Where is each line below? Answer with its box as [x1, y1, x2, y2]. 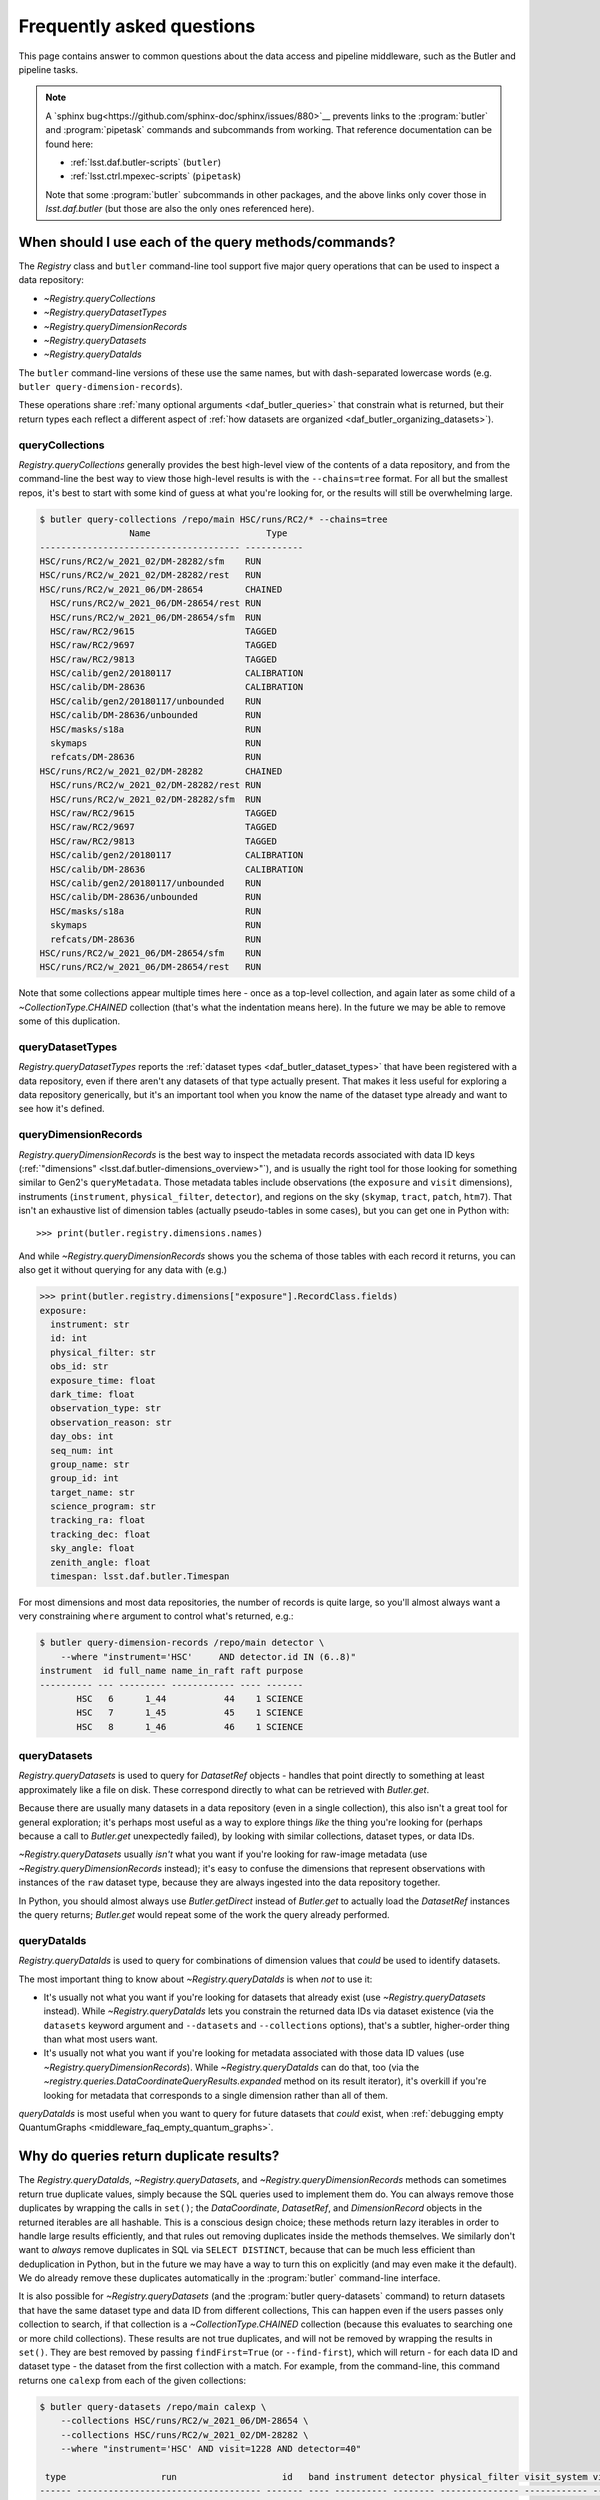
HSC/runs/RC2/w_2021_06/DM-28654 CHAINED [39, 583, 283, 595]
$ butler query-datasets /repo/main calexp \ [39, 2401, 267, 2412]
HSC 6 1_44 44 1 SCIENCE [76, 1693, 304, 1704]
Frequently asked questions [18, 15, 256, 37]
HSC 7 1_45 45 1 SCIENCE [76, 1707, 304, 1719]
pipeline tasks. [18, 63, 79, 75]
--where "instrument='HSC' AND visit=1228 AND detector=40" [60, 2443, 362, 2454]
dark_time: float [50, 1388, 135, 1400]
